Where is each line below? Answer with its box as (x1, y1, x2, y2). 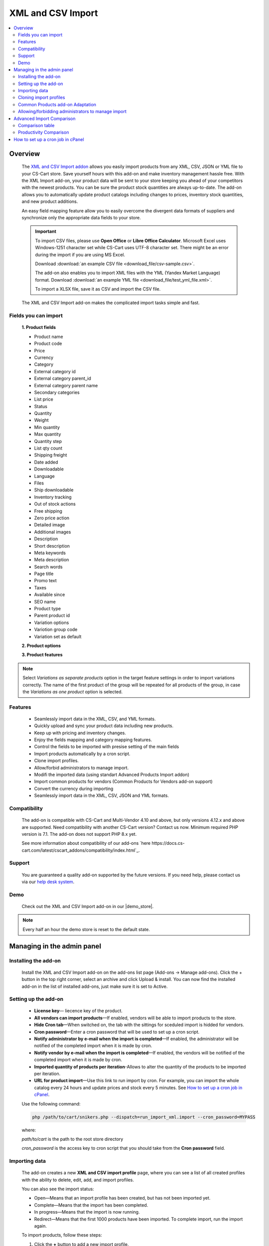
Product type (34, 606, 61, 612)
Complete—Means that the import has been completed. (34, 1202, 148, 1208)
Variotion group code (34, 626, 78, 632)
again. (34, 1223, 47, 1229)
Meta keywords (34, 550, 66, 556)
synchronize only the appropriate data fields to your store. (21, 214, 141, 220)
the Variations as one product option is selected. (22, 688, 123, 695)
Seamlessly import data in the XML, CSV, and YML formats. (34, 716, 156, 722)
